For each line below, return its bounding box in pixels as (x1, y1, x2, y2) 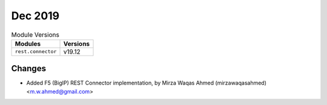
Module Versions (11, 30, 60, 39)
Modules (15, 39, 41, 48)
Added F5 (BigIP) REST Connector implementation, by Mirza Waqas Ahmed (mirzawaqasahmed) (26, 79, 266, 87)
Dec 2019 (11, 9, 60, 22)
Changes (11, 63, 47, 74)
